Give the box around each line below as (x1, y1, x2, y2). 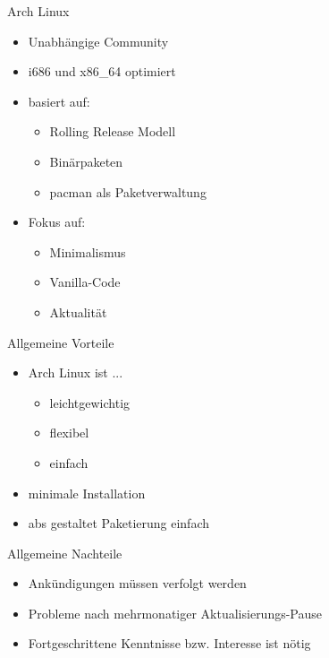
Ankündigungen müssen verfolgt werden (28, 574, 247, 593)
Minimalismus (49, 242, 126, 261)
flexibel (49, 423, 89, 442)
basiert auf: (28, 91, 90, 110)
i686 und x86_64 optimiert (28, 62, 176, 81)
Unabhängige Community (28, 31, 169, 50)
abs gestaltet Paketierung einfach (28, 514, 210, 532)
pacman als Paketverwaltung (49, 182, 207, 201)
